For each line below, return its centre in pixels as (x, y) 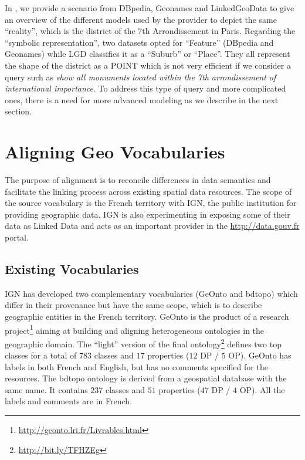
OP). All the (262, 389)
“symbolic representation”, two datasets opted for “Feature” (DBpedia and (139, 42)
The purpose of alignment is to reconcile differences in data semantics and (138, 180)
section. (18, 111)
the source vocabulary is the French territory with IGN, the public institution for (151, 203)
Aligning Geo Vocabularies (115, 152)
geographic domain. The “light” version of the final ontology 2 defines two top (143, 343)
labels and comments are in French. (69, 401)
